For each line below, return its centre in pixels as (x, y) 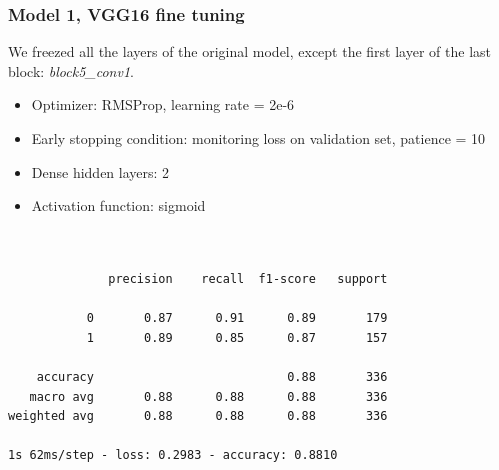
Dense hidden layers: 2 (100, 171)
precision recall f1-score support (248, 278)
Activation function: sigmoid (118, 205)
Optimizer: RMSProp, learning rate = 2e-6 (163, 104)
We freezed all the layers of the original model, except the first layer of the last (249, 51)
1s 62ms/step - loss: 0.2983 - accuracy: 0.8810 (173, 455)
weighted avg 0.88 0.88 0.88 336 (198, 416)
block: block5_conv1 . (71, 70)
